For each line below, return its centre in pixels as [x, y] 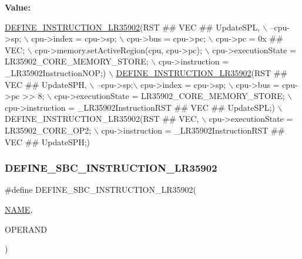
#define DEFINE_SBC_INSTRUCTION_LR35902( [100, 190]
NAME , [19, 209]
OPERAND [26, 229]
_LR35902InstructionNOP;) [56, 72]
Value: [18, 7]
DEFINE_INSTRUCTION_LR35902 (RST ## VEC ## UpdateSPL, [132, 27]
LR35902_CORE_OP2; [48, 130]
